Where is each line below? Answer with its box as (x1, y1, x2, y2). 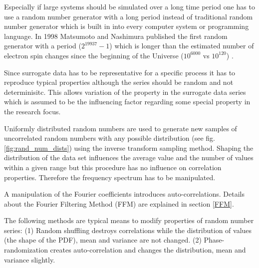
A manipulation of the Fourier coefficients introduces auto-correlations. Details (4, 189, 245, 199)
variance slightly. (4, 254, 55, 265)
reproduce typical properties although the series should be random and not (4, 77, 234, 87)
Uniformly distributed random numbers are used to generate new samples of (4, 123, 237, 133)
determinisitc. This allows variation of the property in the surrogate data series (4, 86, 246, 97)
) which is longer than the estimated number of (109, 40, 254, 51)
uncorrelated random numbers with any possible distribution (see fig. (4, 133, 215, 143)
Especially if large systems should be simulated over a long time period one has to (4, 1, 255, 11)
